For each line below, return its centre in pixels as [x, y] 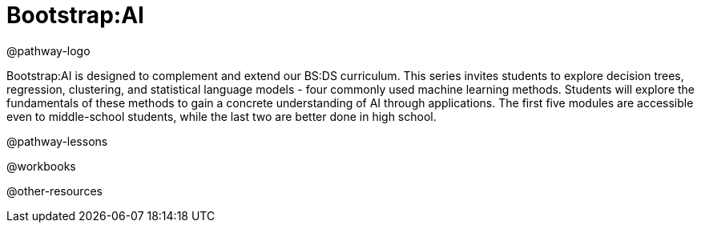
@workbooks [41, 166]
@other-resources [54, 191]
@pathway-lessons [57, 141]
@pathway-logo [48, 50]
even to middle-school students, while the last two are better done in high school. [222, 116]
